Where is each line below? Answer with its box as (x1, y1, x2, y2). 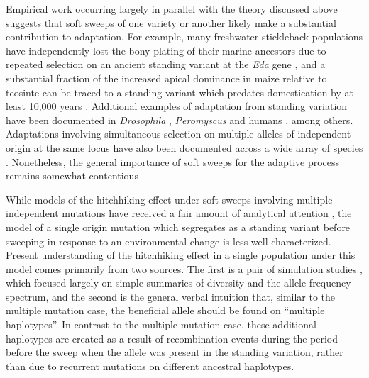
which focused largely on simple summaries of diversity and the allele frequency (6, 275, 351, 290)
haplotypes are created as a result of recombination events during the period (6, 330, 338, 345)
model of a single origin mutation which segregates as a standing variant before (6, 219, 351, 234)
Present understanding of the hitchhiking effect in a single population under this (6, 248, 356, 262)
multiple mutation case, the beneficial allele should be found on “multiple (6, 303, 325, 318)
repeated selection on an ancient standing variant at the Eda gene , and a (6, 57, 326, 72)
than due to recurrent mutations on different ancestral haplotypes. (6, 358, 294, 373)
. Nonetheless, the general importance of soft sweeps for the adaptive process (6, 154, 340, 169)
